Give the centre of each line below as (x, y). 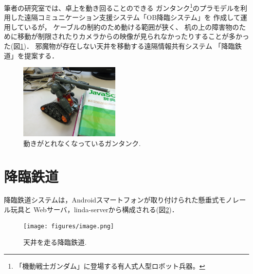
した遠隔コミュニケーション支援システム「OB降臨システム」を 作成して (125, 17)
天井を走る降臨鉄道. (55, 242)
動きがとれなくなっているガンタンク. (82, 143)
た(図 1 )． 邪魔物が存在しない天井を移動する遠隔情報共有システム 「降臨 (119, 46)
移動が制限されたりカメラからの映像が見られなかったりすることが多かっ (133, 36)
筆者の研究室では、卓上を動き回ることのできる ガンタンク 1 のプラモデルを (122, 7)
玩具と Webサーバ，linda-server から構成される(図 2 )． (94, 209)
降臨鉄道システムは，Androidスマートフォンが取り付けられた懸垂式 (111, 200)
